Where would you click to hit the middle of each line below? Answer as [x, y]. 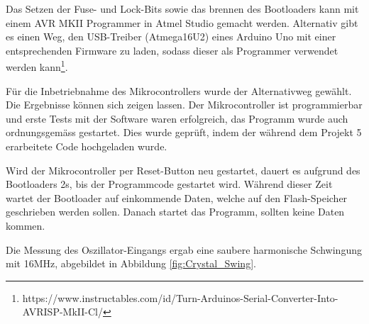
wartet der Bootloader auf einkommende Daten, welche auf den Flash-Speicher [177, 197]
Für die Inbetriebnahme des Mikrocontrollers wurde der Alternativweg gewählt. [179, 90]
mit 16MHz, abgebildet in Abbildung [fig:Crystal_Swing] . [131, 263]
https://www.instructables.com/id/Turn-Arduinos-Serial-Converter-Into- [180, 297]
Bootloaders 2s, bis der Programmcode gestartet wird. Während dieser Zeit [169, 184]
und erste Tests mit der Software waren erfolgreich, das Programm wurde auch [177, 118]
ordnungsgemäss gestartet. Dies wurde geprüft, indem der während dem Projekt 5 [184, 132]
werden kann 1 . [37, 66]
